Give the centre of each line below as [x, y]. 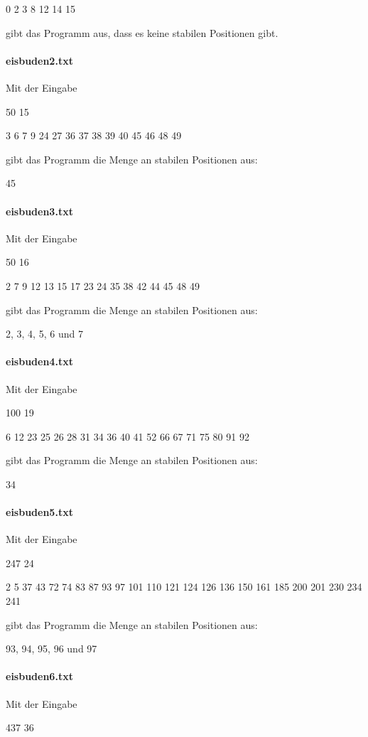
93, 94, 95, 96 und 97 [52, 649]
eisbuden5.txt [39, 512]
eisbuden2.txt [39, 60]
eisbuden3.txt [39, 211]
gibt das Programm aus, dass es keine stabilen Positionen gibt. [142, 32]
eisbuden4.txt [39, 361]
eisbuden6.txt [39, 676]
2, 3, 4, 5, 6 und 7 [44, 334]
